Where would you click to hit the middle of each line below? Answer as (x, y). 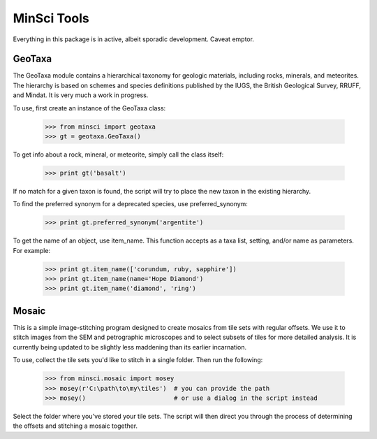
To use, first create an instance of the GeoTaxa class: (89, 108)
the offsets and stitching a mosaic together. (75, 426)
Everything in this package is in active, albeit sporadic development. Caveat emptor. (134, 39)
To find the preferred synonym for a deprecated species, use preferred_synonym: (130, 204)
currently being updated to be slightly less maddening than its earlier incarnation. (130, 347)
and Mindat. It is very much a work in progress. (81, 95)
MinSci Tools (51, 18)
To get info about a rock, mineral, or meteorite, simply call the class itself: (118, 154)
